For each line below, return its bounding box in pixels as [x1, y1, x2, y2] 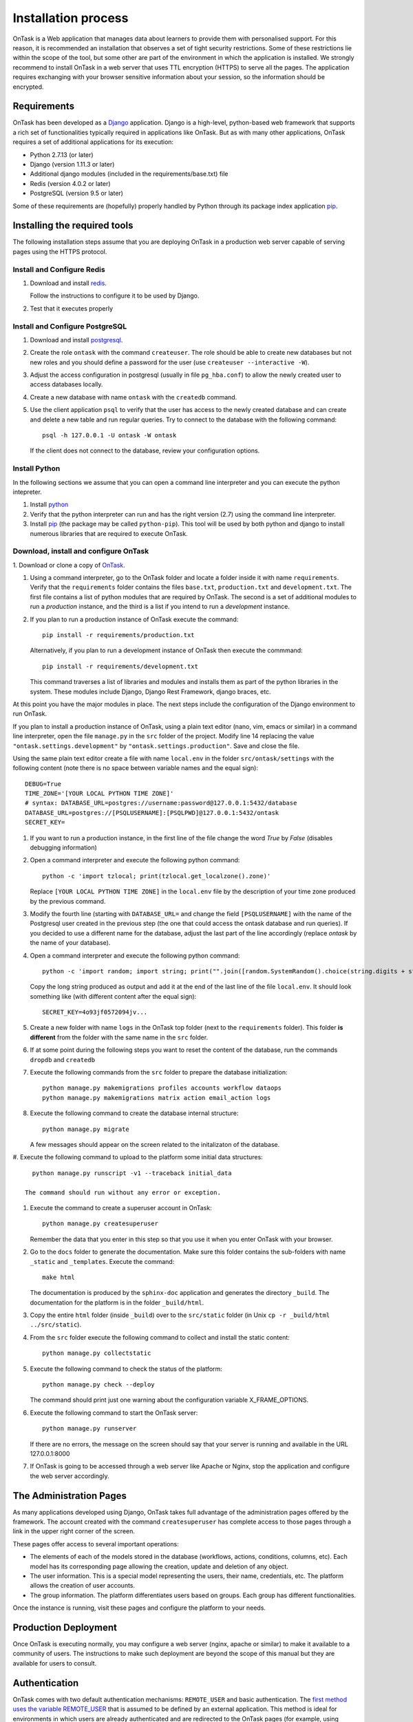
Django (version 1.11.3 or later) [30, 160, 115, 168]
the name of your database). [30, 939, 111, 947]
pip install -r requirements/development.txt [42, 662, 199, 670]
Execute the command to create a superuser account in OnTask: [30, 1203, 213, 1212]
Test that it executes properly [30, 304, 114, 313]
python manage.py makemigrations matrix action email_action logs [42, 1094, 271, 1101]
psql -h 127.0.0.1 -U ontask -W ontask [42, 431, 177, 439]
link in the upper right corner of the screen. [12, 1527, 136, 1535]
